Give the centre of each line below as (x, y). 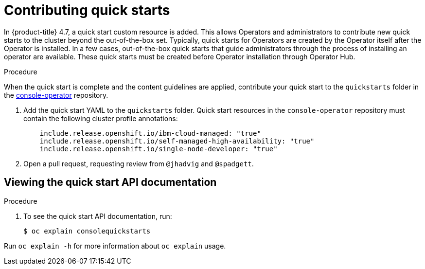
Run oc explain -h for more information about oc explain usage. (115, 246)
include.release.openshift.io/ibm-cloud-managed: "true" (150, 133)
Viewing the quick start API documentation (110, 182)
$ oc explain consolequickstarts (87, 231)
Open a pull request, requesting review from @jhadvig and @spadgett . (139, 163)
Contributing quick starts (87, 10)
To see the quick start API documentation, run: (98, 216)
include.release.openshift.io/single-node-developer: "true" (159, 149)
